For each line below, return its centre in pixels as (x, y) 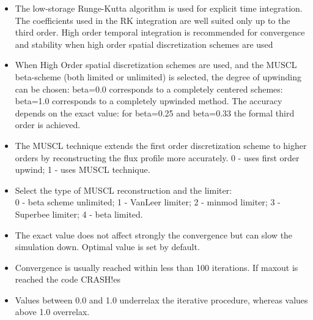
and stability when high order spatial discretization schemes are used (144, 44)
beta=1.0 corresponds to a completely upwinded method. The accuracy (149, 101)
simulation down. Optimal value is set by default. (107, 247)
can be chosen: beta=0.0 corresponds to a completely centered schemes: (149, 89)
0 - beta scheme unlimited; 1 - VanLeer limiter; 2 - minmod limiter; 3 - (148, 202)
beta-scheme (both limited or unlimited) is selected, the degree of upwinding (158, 76)
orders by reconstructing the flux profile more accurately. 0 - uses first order (157, 157)
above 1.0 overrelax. (52, 312)
